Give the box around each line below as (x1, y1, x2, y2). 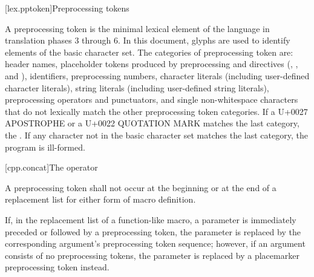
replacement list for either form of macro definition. (5, 193, 196, 206)
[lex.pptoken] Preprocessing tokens (5, 2, 129, 14)
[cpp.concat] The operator (5, 161, 98, 174)
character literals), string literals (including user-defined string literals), (5, 81, 269, 94)
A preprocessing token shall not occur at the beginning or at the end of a (5, 181, 276, 194)
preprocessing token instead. (5, 261, 110, 273)
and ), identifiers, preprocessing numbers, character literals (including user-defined (5, 69, 310, 82)
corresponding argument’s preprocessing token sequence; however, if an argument (5, 237, 306, 250)
